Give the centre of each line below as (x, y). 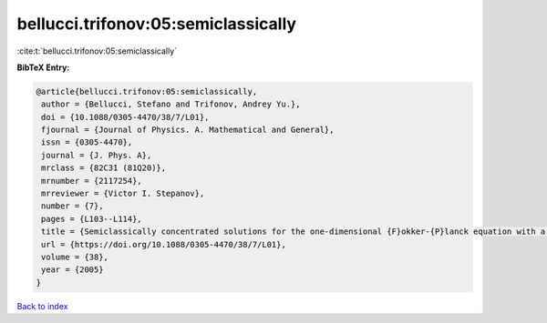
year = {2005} (72, 270)
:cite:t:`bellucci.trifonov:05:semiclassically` (97, 51)
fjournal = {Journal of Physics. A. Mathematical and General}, (188, 130)
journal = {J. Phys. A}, (97, 155)
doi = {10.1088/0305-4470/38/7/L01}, (125, 117)
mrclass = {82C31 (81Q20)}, (104, 168)
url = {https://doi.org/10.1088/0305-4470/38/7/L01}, (164, 244)
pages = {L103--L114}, (92, 219)
